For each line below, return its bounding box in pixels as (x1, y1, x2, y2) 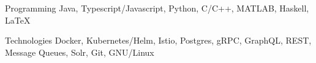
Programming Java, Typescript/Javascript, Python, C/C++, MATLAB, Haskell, (5, 2, 309, 14)
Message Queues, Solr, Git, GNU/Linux (5, 45, 154, 58)
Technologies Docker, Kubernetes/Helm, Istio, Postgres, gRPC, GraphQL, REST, (5, 34, 312, 47)
